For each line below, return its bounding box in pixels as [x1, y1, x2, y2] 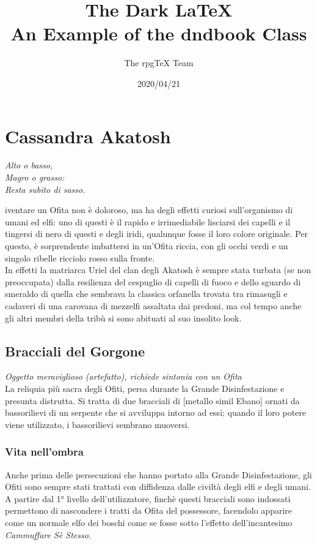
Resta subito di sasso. [5, 182, 86, 195]
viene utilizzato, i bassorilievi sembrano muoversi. [5, 418, 190, 430]
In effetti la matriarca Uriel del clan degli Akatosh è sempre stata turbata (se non [5, 263, 311, 276]
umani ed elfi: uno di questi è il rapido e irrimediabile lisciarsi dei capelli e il [5, 215, 291, 228]
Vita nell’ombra [5, 444, 84, 459]
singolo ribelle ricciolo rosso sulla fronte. [5, 251, 155, 264]
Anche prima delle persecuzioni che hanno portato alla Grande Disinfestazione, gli [5, 468, 312, 481]
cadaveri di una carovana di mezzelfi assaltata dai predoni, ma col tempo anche [5, 299, 302, 312]
